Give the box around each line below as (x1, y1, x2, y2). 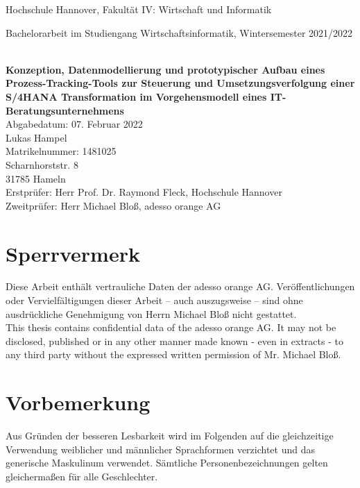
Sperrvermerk (6, 239, 140, 267)
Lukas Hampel (6, 130, 67, 144)
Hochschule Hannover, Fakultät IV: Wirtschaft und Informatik (6, 2, 272, 16)
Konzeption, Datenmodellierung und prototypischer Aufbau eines (6, 62, 325, 76)
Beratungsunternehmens (6, 103, 124, 117)
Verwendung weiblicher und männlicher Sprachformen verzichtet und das (6, 441, 316, 456)
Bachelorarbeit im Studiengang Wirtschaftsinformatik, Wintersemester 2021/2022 (6, 25, 353, 40)
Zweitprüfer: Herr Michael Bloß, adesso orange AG (6, 198, 221, 212)
